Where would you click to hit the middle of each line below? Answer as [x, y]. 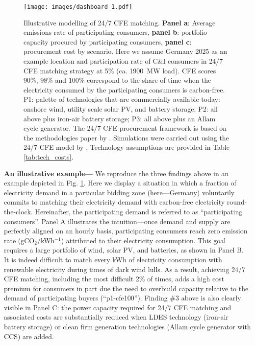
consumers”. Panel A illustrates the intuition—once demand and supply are [117, 221]
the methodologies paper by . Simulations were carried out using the [126, 137]
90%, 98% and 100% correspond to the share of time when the [117, 80]
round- [237, 202]
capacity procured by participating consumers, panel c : [108, 41]
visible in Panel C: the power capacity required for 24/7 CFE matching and [118, 307]
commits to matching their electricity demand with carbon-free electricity [115, 202]
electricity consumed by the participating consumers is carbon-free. [124, 89]
